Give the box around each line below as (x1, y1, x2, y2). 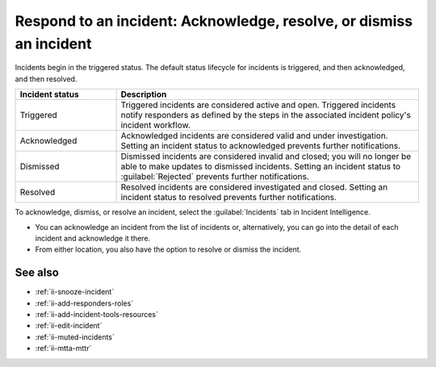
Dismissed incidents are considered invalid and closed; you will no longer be (120, 151, 412, 162)
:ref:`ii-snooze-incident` (35, 287, 115, 297)
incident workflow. (120, 119, 191, 131)
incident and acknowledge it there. (35, 233, 151, 243)
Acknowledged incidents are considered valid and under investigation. (120, 130, 388, 141)
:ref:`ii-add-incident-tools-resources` (35, 309, 159, 319)
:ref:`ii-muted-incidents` (35, 332, 115, 342)
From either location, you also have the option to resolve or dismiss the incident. (35, 244, 302, 254)
